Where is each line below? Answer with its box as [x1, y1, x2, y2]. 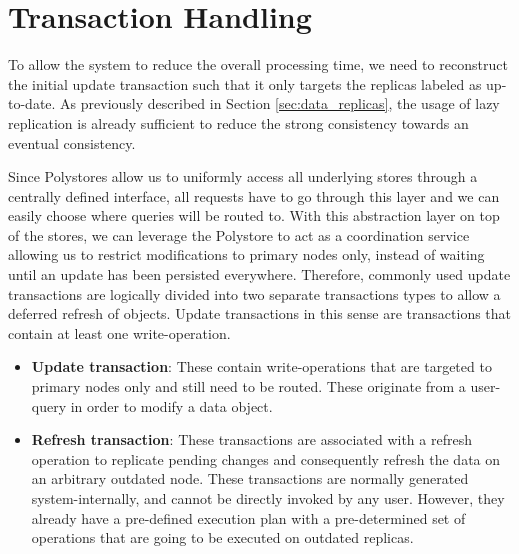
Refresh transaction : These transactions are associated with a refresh [31, 429, 472, 450]
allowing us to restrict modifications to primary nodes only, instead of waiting [8, 244, 485, 265]
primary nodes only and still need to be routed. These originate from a [31, 376, 466, 397]
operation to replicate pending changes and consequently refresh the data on [31, 448, 501, 469]
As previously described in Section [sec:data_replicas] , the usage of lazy [60, 93, 500, 114]
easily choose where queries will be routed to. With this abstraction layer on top [8, 205, 500, 226]
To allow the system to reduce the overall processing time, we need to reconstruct [8, 54, 508, 75]
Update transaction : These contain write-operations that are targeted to [31, 356, 492, 377]
